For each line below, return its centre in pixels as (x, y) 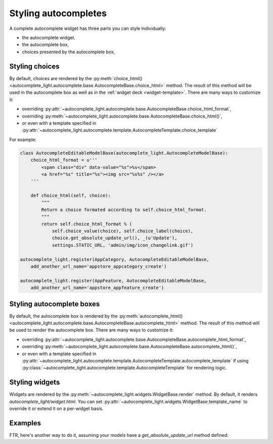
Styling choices (34, 66)
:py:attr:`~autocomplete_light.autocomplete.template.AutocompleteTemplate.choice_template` (120, 130)
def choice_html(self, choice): (71, 196)
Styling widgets (35, 382)
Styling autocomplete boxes (55, 304)
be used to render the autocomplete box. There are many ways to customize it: (92, 330)
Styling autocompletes (58, 13)
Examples (25, 423)
